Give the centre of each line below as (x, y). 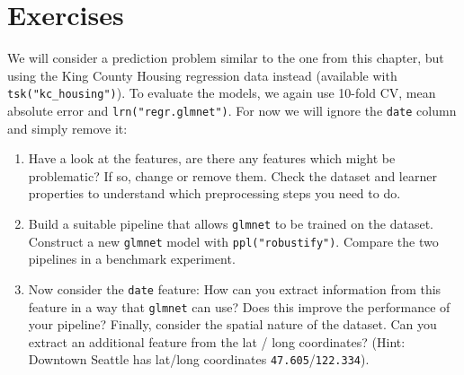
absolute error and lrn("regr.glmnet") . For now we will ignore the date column (232, 110)
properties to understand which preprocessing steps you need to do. (214, 193)
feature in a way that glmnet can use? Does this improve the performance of (239, 306)
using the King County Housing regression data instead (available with (202, 75)
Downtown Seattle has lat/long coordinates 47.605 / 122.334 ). (199, 359)
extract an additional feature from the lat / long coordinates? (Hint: (217, 341)
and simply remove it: (67, 128)
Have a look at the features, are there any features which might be (212, 158)
